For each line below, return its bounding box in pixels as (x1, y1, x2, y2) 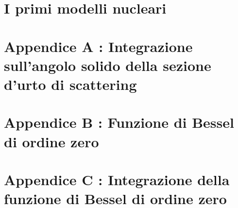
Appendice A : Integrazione (4, 36, 193, 56)
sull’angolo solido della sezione (4, 55, 211, 75)
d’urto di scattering (4, 74, 137, 94)
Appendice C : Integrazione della (4, 169, 230, 189)
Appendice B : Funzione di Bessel (4, 112, 234, 132)
